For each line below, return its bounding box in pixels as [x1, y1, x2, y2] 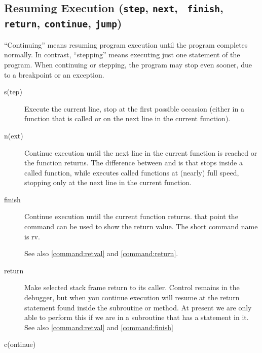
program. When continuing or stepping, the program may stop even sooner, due [4, 59, 252, 69]
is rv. [24, 231, 40, 241]
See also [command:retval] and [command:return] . [24, 248, 178, 259]
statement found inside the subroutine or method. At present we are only [24, 302, 252, 312]
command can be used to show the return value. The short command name [24, 221, 258, 232]
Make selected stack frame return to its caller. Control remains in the [24, 282, 240, 293]
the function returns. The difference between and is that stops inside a [24, 157, 243, 168]
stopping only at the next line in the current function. [24, 177, 192, 188]
